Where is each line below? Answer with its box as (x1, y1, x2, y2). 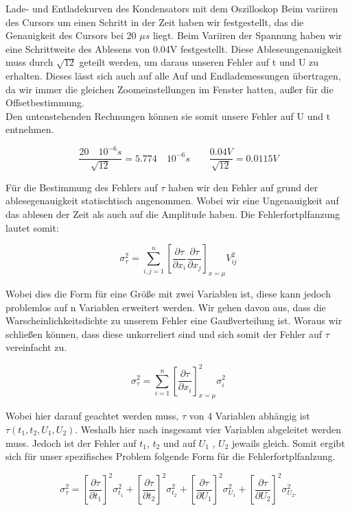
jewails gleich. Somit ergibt (231, 435, 345, 450)
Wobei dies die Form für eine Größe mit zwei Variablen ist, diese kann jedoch (5, 287, 331, 301)
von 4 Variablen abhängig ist (189, 409, 310, 423)
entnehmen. (5, 122, 54, 136)
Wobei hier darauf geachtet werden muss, (5, 409, 179, 423)
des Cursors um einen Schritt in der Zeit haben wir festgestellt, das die (5, 14, 304, 29)
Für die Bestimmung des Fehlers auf (5, 180, 158, 194)
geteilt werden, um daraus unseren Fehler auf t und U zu (79, 55, 319, 69)
